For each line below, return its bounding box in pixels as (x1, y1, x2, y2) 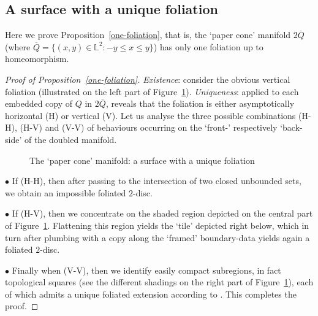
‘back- (280, 121, 303, 134)
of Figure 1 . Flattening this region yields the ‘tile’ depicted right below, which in (5, 218, 309, 231)
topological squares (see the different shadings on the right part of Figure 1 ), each (5, 276, 314, 288)
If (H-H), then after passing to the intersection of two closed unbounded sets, (12, 174, 301, 187)
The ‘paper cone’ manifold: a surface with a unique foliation (29, 153, 255, 166)
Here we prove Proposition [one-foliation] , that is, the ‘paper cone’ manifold (5, 28, 291, 41)
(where (5, 40, 31, 53)
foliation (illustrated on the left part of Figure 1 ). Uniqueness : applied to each (5, 85, 299, 98)
